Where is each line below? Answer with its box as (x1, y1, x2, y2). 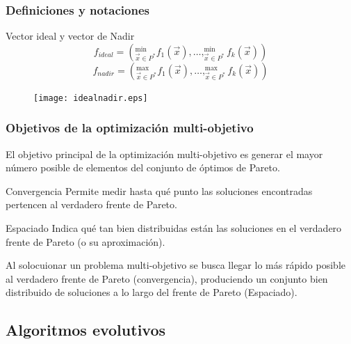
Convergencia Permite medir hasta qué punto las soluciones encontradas (6, 183, 313, 198)
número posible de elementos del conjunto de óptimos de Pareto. (6, 160, 280, 175)
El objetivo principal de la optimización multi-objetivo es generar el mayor (6, 146, 323, 161)
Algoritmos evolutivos (6, 319, 166, 341)
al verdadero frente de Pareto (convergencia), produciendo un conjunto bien (6, 271, 328, 286)
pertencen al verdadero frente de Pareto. (6, 197, 177, 212)
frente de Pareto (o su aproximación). (6, 234, 165, 249)
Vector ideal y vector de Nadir (6, 29, 135, 43)
